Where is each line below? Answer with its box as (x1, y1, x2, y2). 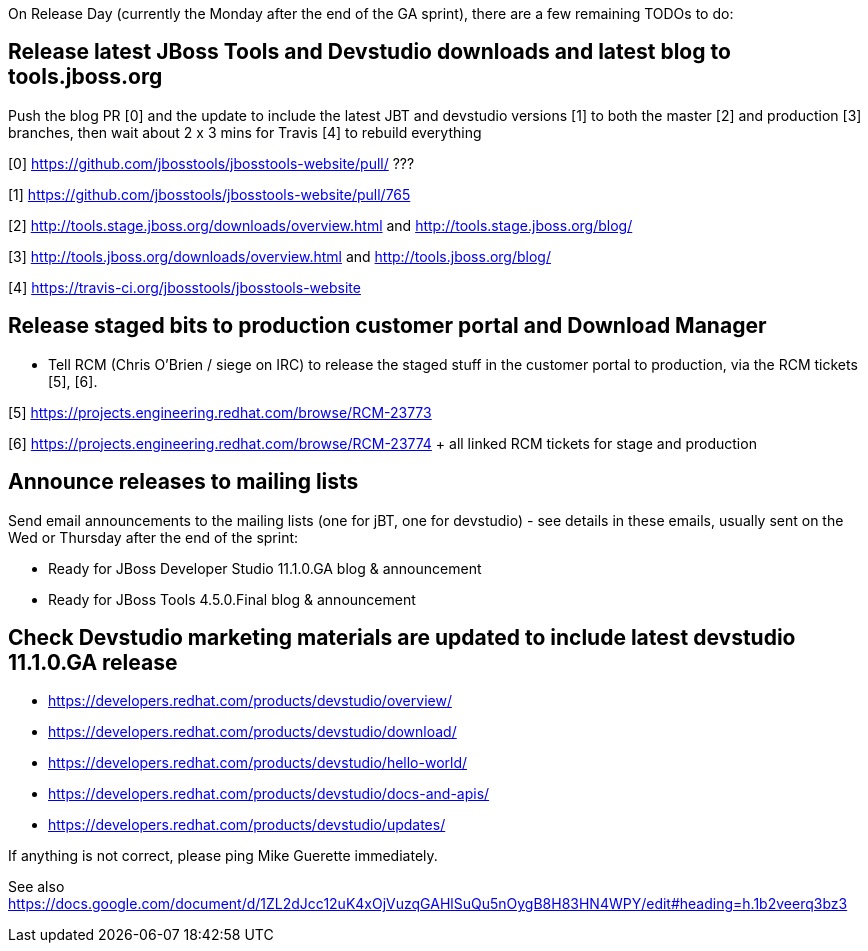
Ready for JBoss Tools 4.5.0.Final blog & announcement (48, 590, 416, 608)
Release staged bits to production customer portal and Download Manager (8, 313, 767, 339)
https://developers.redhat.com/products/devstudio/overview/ (48, 692, 452, 710)
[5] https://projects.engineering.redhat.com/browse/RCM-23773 (8, 403, 432, 421)
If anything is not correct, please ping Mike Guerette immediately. (8, 847, 438, 865)
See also (8, 878, 65, 896)
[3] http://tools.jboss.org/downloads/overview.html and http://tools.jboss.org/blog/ (8, 247, 551, 265)
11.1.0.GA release (8, 649, 178, 675)
